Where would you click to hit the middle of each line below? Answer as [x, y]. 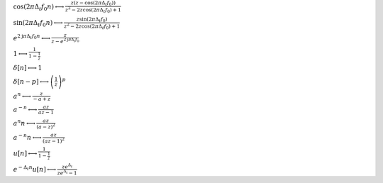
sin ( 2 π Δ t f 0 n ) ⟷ [38, 23]
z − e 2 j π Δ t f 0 [65, 41]
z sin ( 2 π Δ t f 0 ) [92, 20]
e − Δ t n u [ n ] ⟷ [35, 168]
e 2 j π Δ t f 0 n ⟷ [32, 37]
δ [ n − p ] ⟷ [31, 81]
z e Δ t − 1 [67, 173]
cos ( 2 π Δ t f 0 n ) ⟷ [39, 7]
